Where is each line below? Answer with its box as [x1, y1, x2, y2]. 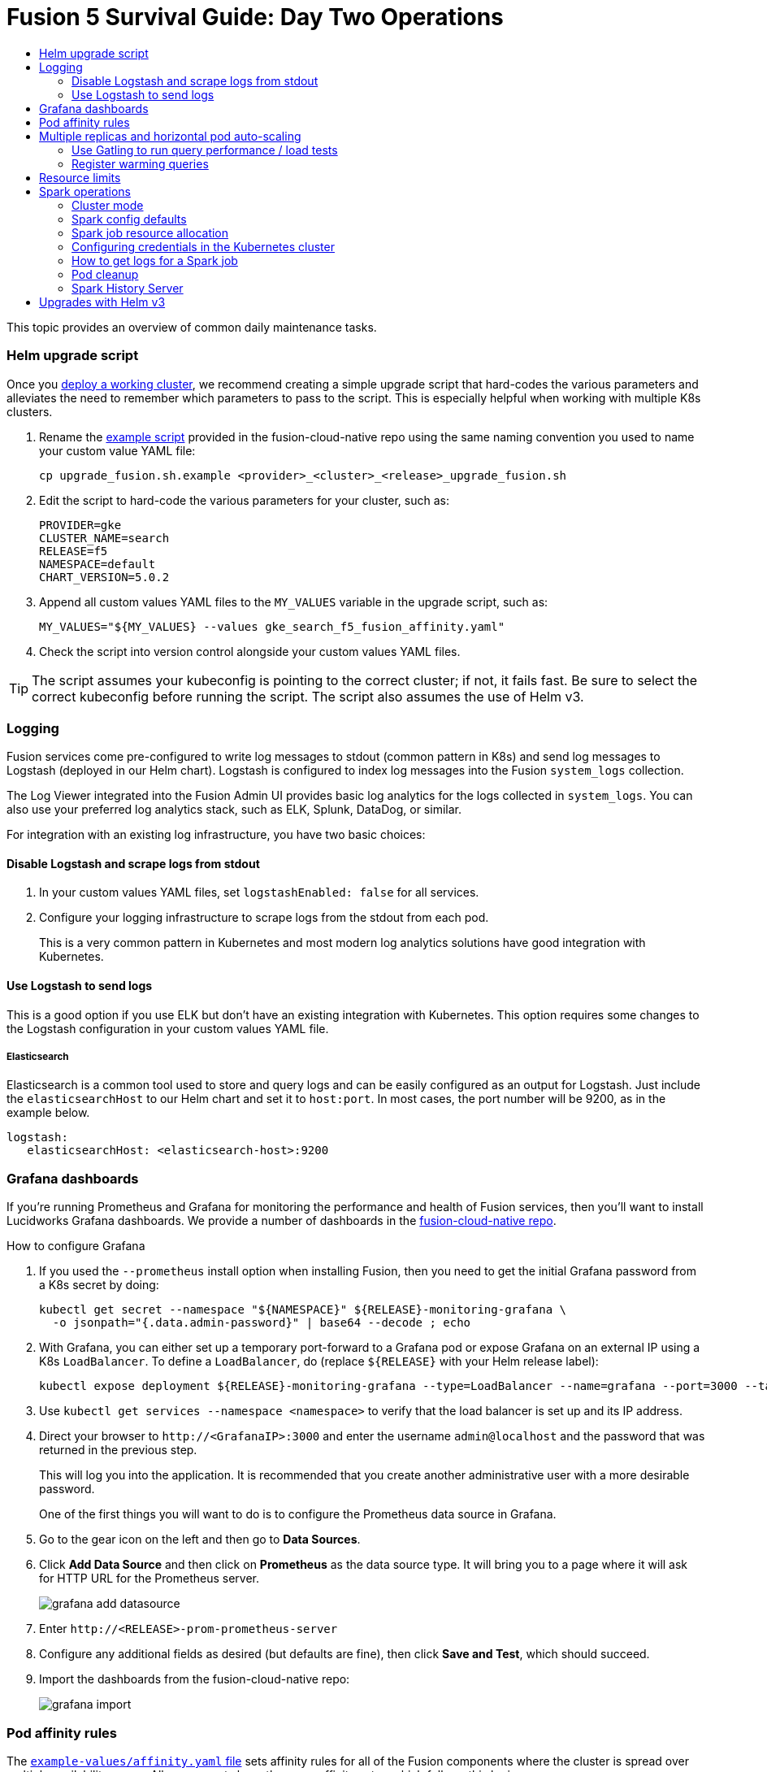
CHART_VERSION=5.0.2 [39, 570, 170, 584]
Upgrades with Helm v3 [39, 294, 166, 309]
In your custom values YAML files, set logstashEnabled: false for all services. [39, 885, 479, 900]
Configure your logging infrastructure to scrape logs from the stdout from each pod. [39, 910, 489, 925]
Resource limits [39, 170, 121, 185]
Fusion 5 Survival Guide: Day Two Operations [6, 3, 504, 31]
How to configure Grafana [6, 1239, 145, 1253]
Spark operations [39, 184, 131, 198]
